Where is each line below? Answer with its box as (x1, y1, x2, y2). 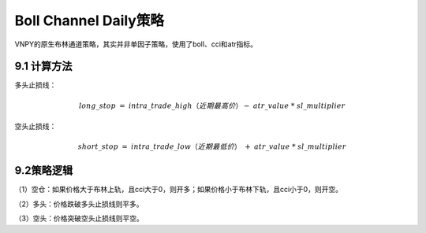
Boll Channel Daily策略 (14, 12, 165, 29)
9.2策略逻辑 (14, 164, 73, 177)
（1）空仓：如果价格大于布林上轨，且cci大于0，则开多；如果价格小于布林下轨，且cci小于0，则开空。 (14, 185, 343, 194)
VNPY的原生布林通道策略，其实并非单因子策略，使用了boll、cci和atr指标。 (14, 39, 258, 49)
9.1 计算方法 (14, 60, 73, 73)
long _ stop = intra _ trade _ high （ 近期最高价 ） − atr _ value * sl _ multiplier (79, 101, 346, 110)
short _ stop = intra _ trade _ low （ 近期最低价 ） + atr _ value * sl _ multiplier (77, 142, 346, 151)
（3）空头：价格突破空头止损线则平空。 (14, 213, 144, 224)
